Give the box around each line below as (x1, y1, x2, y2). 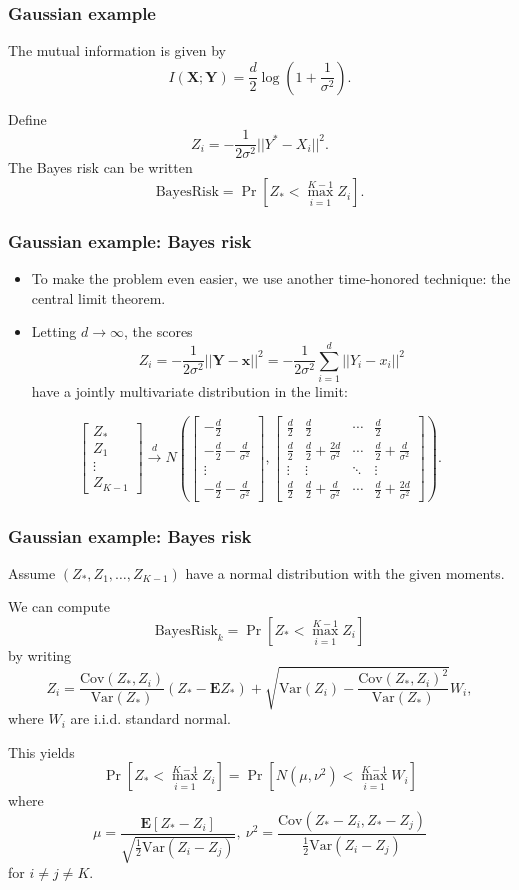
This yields (8, 741, 75, 762)
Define (8, 108, 47, 129)
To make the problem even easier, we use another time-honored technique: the (31, 268, 511, 289)
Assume (8, 562, 56, 583)
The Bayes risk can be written (8, 157, 193, 178)
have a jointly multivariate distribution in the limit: (31, 381, 348, 402)
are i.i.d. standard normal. (70, 708, 231, 729)
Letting (31, 321, 77, 342)
